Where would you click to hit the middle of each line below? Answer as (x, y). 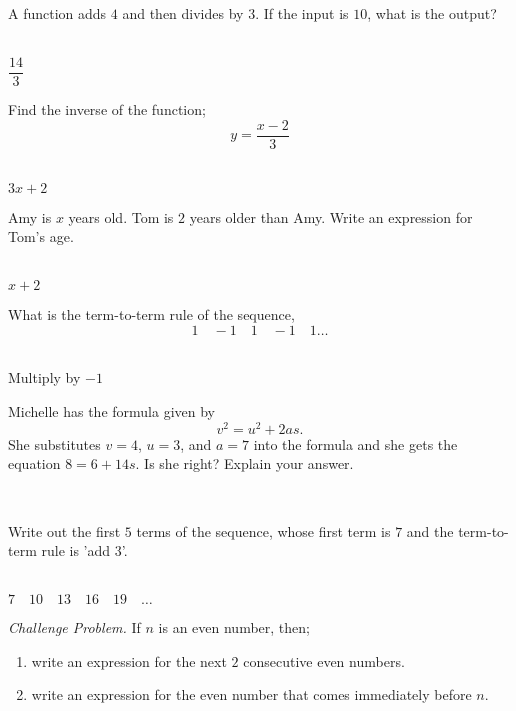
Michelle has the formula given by (112, 411)
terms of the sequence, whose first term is (263, 530)
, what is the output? (432, 13)
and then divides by (183, 13)
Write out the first (64, 530)
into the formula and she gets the (355, 443)
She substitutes (54, 443)
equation (34, 463)
